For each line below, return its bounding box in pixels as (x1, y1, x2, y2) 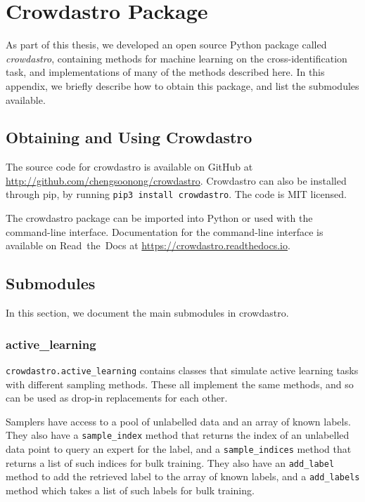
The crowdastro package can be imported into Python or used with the (6, 211, 313, 225)
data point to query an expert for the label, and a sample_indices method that (6, 442, 352, 456)
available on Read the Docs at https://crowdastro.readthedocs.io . (6, 238, 290, 253)
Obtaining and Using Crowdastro (6, 126, 252, 148)
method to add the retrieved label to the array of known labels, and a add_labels (6, 469, 360, 484)
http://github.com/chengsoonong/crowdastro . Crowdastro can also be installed (6, 173, 347, 187)
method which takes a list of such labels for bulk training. (6, 483, 255, 497)
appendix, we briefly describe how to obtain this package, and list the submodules (6, 78, 359, 93)
